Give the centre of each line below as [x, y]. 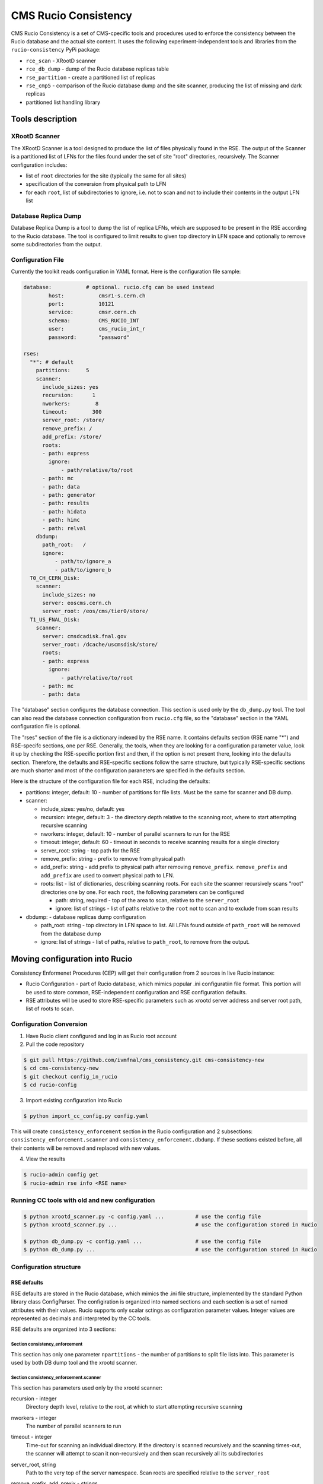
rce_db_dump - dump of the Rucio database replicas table [97, 69]
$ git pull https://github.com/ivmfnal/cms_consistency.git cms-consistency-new [144, 1060]
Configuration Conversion [49, 1024]
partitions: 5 [63, 370]
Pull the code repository [55, 1044]
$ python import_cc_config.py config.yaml [86, 1116]
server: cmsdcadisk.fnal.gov [84, 636]
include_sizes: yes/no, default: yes [83, 809]
